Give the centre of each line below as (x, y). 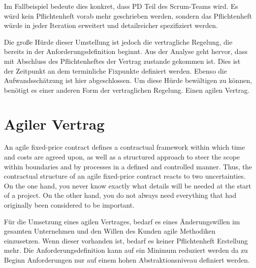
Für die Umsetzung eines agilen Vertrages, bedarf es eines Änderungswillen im (122, 221)
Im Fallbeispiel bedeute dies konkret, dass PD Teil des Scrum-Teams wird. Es (121, 6)
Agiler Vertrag (54, 123)
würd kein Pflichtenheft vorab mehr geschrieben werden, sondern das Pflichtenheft (128, 15)
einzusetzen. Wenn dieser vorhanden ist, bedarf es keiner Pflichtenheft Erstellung (126, 240)
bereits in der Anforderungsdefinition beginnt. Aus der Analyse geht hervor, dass (126, 51)
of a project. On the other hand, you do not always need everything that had (120, 195)
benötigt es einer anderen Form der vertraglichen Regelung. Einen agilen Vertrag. (127, 90)
